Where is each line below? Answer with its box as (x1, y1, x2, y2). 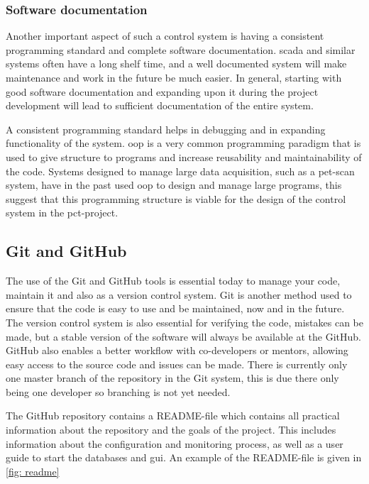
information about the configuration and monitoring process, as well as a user (6, 436, 343, 451)
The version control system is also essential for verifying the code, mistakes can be (6, 314, 363, 329)
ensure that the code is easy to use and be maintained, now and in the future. (6, 301, 345, 316)
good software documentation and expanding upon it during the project (6, 84, 319, 99)
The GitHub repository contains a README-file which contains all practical (6, 408, 340, 423)
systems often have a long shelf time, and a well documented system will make (6, 56, 347, 71)
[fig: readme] (6, 463, 60, 478)
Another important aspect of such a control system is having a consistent (6, 28, 324, 43)
